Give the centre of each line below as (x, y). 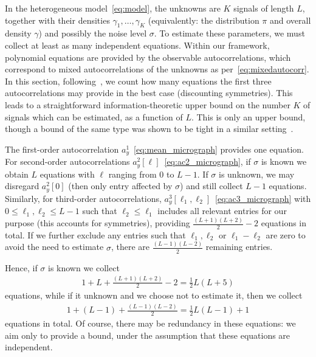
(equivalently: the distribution (204, 20)
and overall (290, 20)
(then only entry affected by (120, 186)
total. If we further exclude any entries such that (95, 234)
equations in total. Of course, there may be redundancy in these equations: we (150, 323)
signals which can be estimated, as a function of (94, 116)
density (18, 33)
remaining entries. (239, 247)
